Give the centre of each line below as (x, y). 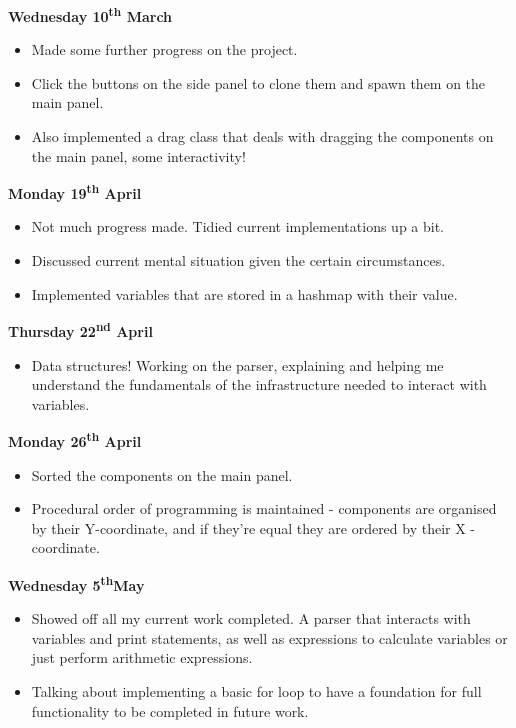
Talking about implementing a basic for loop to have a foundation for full (256, 690)
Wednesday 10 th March (90, 14)
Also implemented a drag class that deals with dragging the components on (262, 136)
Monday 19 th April (75, 191)
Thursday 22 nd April (80, 329)
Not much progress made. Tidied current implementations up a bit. (238, 226)
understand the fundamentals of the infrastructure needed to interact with (259, 384)
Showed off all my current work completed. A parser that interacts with (251, 618)
